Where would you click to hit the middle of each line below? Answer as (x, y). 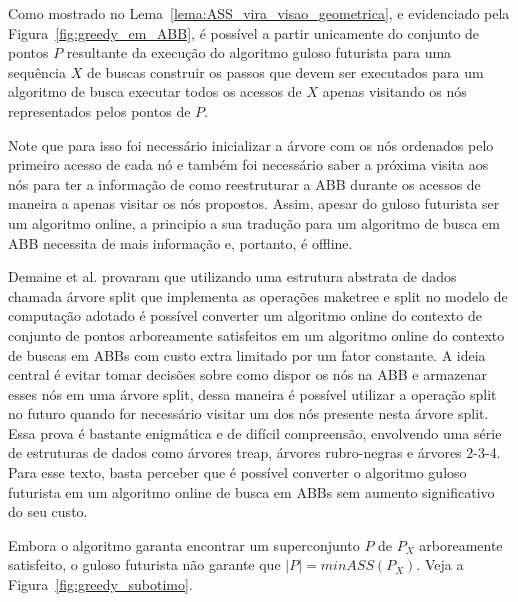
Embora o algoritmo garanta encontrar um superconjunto (184, 544)
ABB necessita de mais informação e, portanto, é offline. (180, 242)
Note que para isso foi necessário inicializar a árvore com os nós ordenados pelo (251, 144)
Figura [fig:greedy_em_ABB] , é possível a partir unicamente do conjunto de (244, 32)
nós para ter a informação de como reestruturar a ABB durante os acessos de (244, 183)
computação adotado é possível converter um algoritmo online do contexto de (245, 315)
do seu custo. (48, 511)
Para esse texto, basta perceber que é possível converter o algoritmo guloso (237, 472)
